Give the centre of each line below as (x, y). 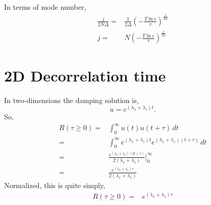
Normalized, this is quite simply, (55, 185)
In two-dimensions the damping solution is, (72, 100)
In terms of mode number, (45, 7)
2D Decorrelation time (85, 75)
